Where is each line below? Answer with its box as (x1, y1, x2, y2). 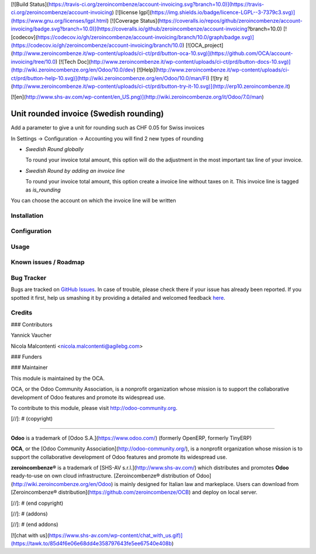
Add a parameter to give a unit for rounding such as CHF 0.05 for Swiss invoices (11, 124, 205, 131)
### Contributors (11, 321, 53, 328)
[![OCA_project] (185, 42, 224, 49)
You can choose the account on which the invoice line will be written (11, 197, 177, 204)
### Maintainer (11, 364, 48, 371)
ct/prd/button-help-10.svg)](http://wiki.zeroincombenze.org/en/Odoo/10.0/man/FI (11, 74, 208, 81)
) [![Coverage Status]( (106, 17, 160, 24)
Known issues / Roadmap (11, 258, 85, 266)
